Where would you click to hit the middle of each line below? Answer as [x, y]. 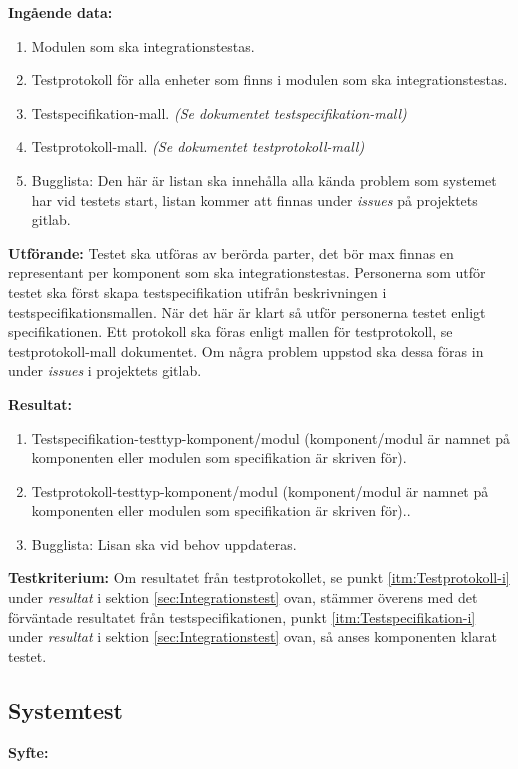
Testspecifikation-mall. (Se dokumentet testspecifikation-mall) [219, 112]
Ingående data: [60, 12]
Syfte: [28, 751]
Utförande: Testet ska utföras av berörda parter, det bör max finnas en [231, 252]
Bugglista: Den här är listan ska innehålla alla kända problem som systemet [264, 179]
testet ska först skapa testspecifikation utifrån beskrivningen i [197, 291]
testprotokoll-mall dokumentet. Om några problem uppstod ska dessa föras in [246, 350]
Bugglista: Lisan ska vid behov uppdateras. [164, 543]
